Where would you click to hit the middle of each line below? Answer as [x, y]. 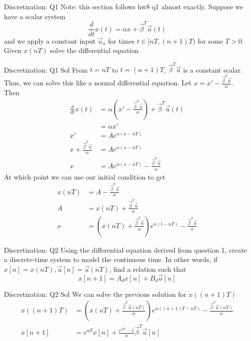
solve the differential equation [94, 50]
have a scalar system [35, 16]
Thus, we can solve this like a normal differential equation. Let [98, 83]
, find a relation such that [148, 269]
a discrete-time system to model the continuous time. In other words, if [111, 259]
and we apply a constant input [50, 40]
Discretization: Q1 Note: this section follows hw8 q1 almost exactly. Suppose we [124, 6]
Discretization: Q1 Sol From [46, 69]
